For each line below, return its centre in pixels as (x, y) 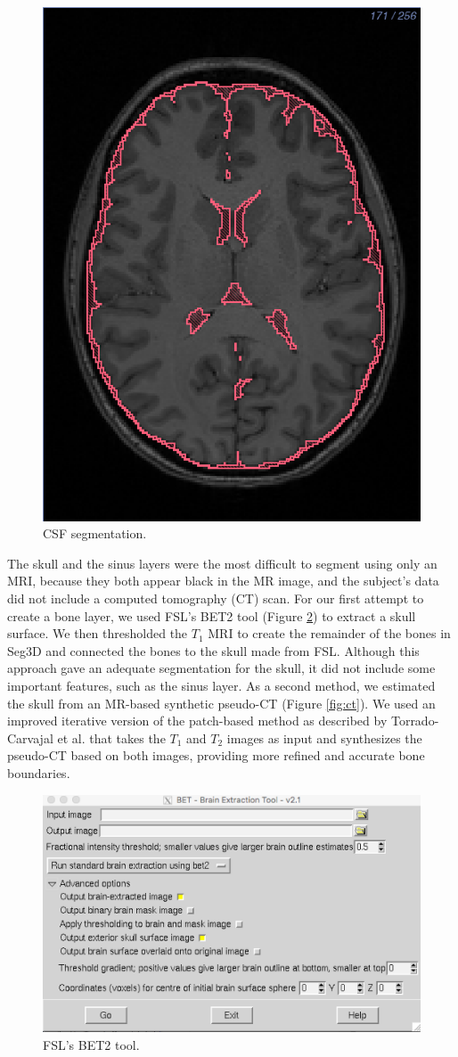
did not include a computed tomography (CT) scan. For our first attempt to (216, 598)
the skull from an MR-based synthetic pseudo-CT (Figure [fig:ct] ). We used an (221, 703)
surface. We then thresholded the (98, 633)
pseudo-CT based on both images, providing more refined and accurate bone (216, 755)
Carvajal (30, 737)
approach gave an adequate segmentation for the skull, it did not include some (221, 668)
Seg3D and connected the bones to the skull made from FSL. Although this (213, 650)
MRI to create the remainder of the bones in (329, 633)
